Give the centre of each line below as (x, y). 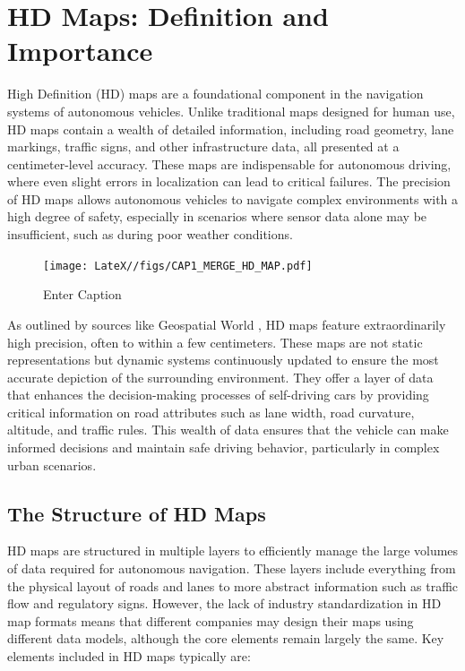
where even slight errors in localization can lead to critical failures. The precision (229, 181)
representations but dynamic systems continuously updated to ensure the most (223, 360)
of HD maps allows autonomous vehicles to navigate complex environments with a (233, 198)
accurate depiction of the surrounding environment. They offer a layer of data (220, 377)
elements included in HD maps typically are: (129, 656)
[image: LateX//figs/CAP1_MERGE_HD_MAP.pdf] (178, 266)
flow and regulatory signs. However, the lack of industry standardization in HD (224, 603)
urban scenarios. (52, 465)
